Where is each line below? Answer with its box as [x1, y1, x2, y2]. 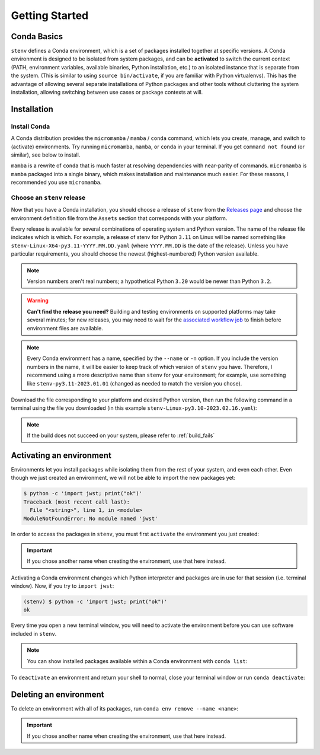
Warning [27, 297, 49, 304]
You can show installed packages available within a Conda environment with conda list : [27, 657, 248, 664]
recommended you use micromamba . [11, 179, 102, 186]
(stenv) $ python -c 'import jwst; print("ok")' [23, 598, 168, 605]
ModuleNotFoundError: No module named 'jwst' [23, 515, 158, 522]
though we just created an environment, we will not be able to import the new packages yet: [11, 474, 236, 482]
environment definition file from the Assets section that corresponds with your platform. [11, 214, 228, 222]
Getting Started [11, 9, 89, 22]
